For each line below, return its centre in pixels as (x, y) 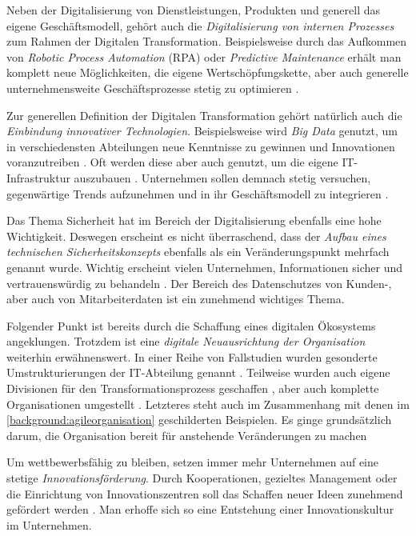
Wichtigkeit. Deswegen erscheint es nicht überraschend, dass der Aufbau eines (196, 236)
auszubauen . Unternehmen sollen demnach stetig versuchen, (222, 177)
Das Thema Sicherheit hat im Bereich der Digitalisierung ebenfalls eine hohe (194, 220)
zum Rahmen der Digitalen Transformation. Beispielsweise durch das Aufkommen (207, 41)
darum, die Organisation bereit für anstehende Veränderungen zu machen (187, 435)
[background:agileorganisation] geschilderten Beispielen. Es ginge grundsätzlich (199, 420)
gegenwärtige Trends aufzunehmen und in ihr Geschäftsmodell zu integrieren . (198, 193)
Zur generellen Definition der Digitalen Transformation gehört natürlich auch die (204, 115)
